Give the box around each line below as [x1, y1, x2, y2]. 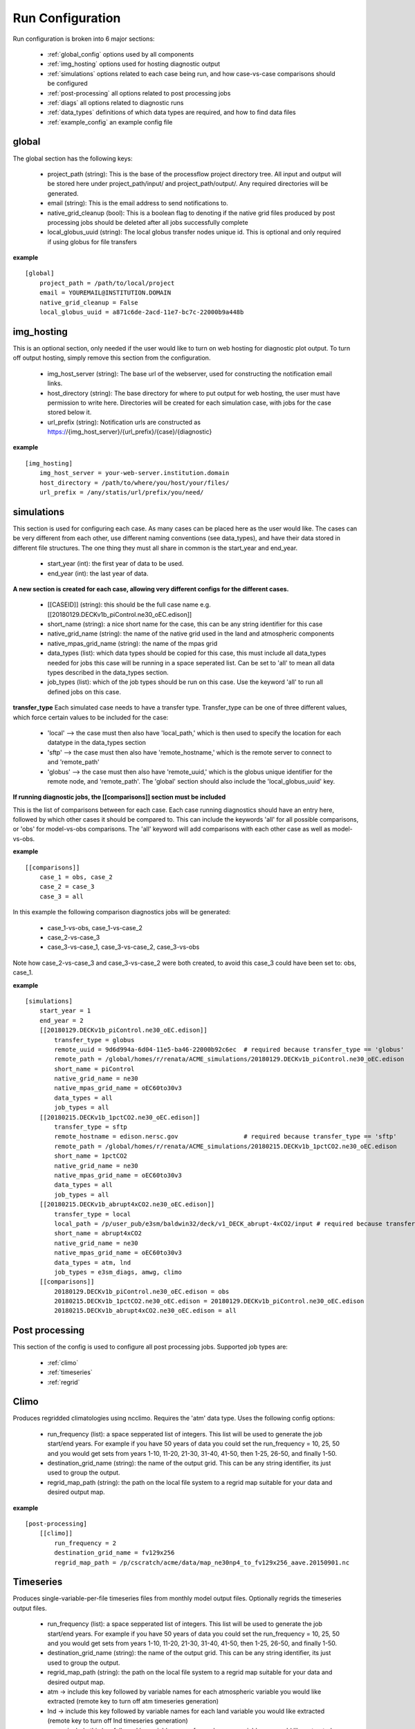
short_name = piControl [54, 1065, 135, 1073]
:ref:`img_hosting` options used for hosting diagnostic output [47, 59, 221, 68]
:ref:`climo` [47, 1358, 79, 1367]
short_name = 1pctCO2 [54, 1152, 128, 1160]
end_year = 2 [39, 1017, 84, 1024]
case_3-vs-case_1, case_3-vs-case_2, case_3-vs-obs [47, 943, 200, 951]
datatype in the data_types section [47, 739, 147, 747]
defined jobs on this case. [47, 687, 121, 696]
